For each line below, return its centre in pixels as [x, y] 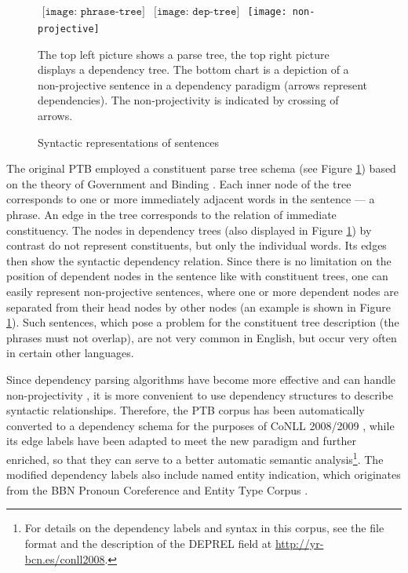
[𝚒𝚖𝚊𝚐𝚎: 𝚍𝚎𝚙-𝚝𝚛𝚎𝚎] [197, 12]
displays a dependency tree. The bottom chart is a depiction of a [193, 69]
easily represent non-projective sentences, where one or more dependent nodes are [202, 291]
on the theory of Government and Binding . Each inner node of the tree [179, 183]
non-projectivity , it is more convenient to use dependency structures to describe [200, 394]
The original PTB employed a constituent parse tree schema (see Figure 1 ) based [201, 168]
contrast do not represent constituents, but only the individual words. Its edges [197, 245]
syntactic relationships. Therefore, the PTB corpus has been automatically [186, 410]
